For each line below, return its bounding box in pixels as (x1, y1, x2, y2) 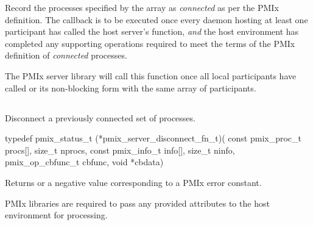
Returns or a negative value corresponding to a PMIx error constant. (5, 176, 262, 188)
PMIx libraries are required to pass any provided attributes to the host (5, 196, 270, 209)
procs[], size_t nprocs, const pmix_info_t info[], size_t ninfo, (5, 143, 235, 156)
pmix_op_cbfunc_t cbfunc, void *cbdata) (5, 155, 164, 168)
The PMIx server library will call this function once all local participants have (5, 69, 297, 82)
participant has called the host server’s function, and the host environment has (5, 25, 299, 38)
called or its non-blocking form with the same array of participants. (5, 81, 256, 94)
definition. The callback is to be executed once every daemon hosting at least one (5, 13, 308, 26)
